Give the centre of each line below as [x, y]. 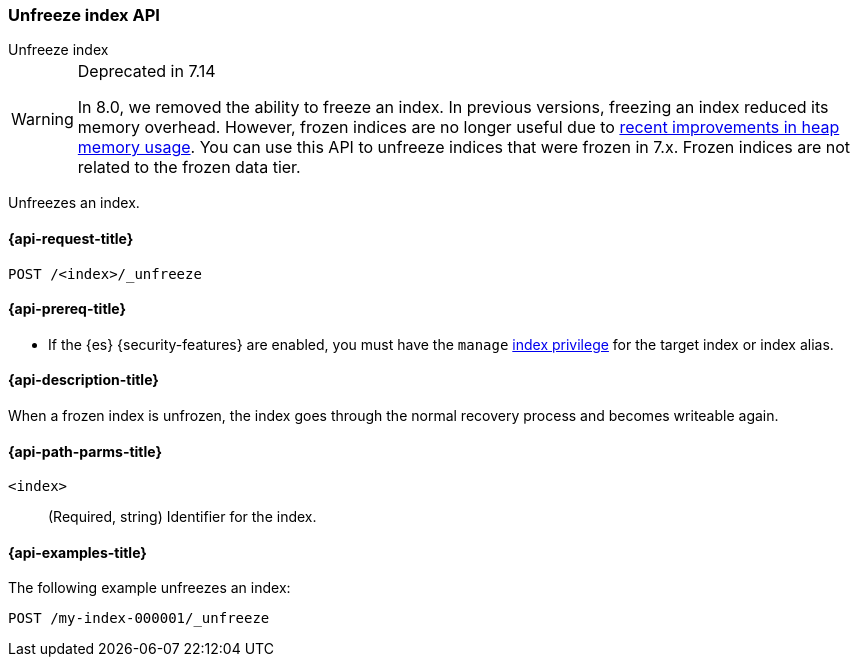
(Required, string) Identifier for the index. [182, 517]
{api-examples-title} [77, 552]
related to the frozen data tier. [189, 167]
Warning [42, 119]
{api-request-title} [71, 238]
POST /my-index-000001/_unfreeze [139, 618]
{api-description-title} [83, 380]
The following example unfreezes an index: [149, 588]
